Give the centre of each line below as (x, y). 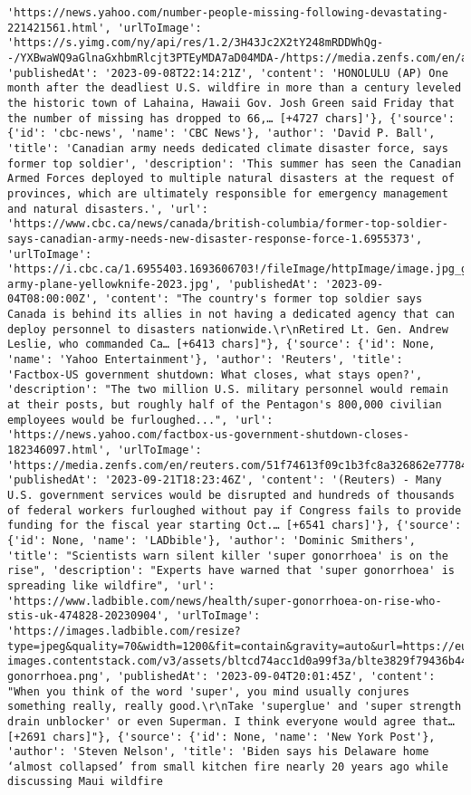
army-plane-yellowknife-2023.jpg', (115, 284)
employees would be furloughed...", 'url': (140, 420)
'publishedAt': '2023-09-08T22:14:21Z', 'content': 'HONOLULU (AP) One (228, 73)
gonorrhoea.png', (59, 676)
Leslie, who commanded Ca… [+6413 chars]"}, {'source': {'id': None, (221, 345)
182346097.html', (59, 450)
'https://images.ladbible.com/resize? (124, 631)
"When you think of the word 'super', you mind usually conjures (208, 691)
